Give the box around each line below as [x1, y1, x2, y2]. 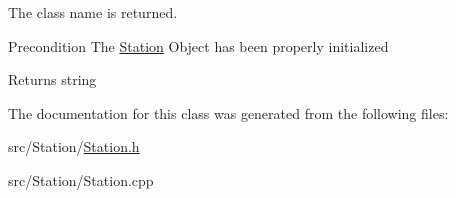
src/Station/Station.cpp [8, 169, 154, 190]
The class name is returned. [8, 2, 178, 22]
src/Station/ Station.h [8, 136, 140, 157]
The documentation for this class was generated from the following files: [8, 102, 449, 123]
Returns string [8, 69, 97, 90]
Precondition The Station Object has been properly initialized [8, 35, 389, 56]
